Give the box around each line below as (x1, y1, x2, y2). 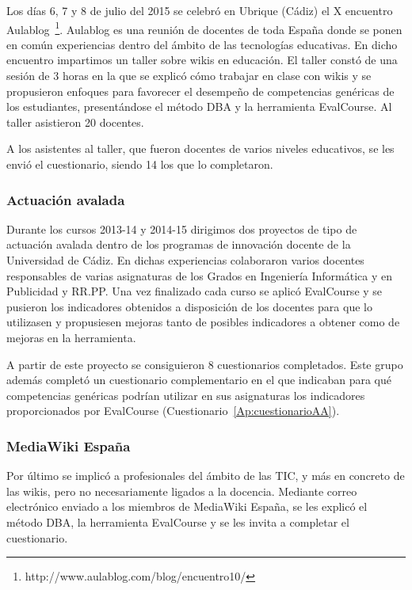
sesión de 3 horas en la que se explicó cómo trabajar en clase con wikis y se (6, 67, 372, 84)
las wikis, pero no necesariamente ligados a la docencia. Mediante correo (6, 482, 357, 499)
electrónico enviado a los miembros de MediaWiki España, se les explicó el (6, 498, 368, 515)
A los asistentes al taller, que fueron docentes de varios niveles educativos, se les (6, 140, 395, 157)
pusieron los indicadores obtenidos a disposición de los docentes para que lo (6, 298, 372, 314)
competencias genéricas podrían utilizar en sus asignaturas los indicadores (6, 386, 365, 403)
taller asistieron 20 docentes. (6, 113, 144, 130)
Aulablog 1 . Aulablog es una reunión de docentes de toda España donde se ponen (6, 18, 402, 37)
